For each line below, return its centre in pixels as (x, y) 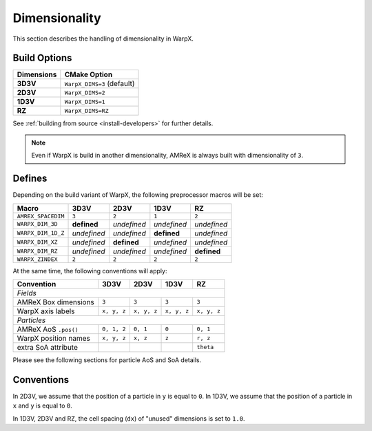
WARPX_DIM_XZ (37, 242)
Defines (30, 179)
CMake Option (89, 74)
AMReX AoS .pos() (48, 329)
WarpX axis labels (46, 311)
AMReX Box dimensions (55, 302)
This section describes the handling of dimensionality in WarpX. (103, 39)
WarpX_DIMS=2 (85, 93)
